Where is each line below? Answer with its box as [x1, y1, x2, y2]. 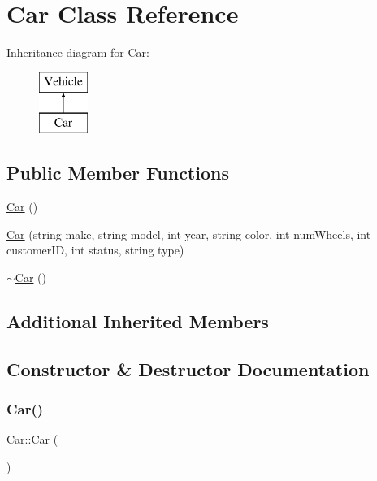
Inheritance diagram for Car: [6, 44, 149, 61]
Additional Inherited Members [6, 308, 269, 333]
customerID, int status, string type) [6, 241, 184, 258]
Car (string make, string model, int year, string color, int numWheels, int [6, 225, 371, 242]
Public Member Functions [6, 160, 229, 185]
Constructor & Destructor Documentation [6, 356, 370, 381]
